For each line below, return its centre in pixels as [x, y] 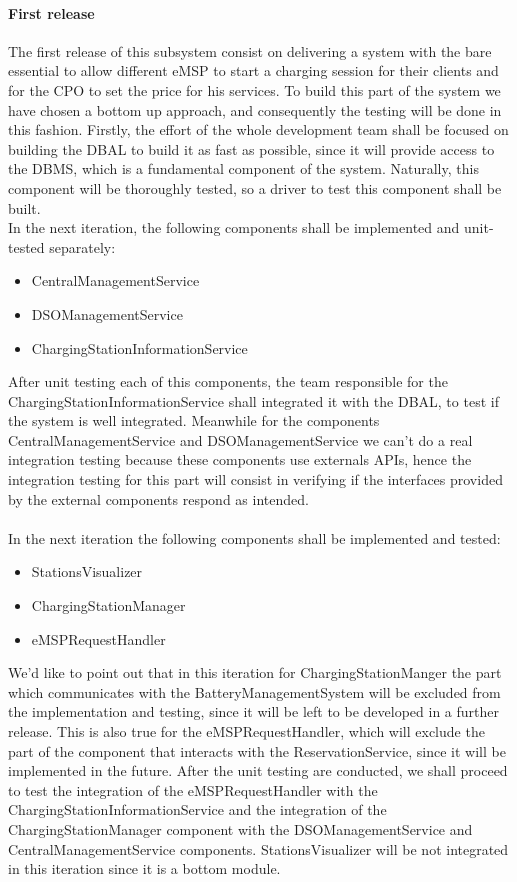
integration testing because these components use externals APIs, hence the [240, 459]
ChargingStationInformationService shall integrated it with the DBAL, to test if [253, 400]
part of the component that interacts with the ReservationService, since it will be [257, 750]
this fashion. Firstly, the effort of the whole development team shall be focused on [258, 129]
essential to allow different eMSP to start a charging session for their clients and [253, 70]
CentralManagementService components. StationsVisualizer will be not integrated [258, 848]
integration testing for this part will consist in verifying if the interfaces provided [255, 479]
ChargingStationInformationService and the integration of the [197, 809]
